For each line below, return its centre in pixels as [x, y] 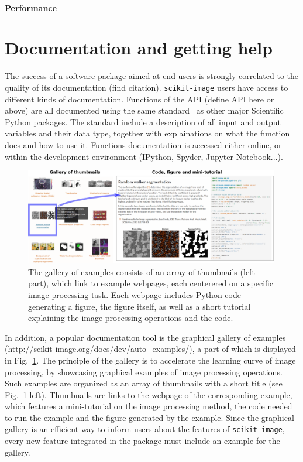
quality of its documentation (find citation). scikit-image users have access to [147, 87]
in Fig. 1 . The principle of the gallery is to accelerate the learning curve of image [150, 360]
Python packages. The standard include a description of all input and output [143, 122]
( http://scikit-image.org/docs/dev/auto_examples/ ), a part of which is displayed [150, 349]
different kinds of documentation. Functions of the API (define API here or [140, 99]
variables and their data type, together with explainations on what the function [147, 133]
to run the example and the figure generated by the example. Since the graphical [149, 417]
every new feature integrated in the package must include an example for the [142, 441]
